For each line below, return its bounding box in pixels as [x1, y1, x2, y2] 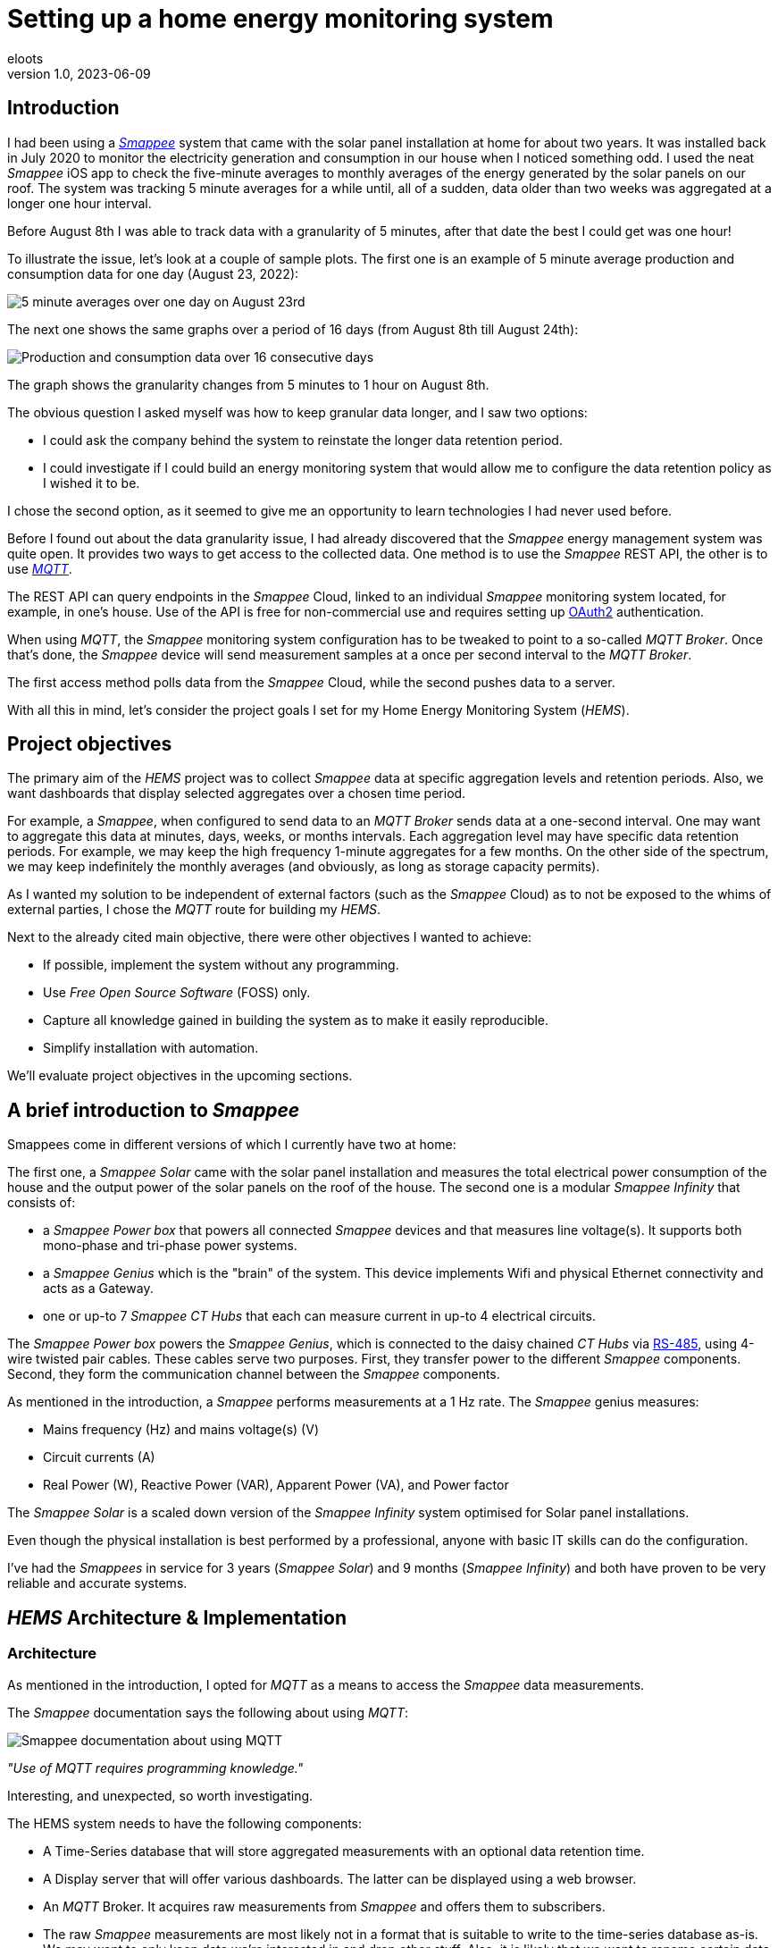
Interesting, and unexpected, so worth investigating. [7, 1787, 314, 1803]
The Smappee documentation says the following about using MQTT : [7, 1704, 408, 1720]
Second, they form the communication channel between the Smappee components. [7, 1366, 500, 1382]
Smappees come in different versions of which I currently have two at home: [7, 1137, 456, 1153]
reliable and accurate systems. [7, 1575, 188, 1591]
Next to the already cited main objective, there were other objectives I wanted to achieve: [7, 929, 532, 945]
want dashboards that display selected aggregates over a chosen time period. [7, 785, 466, 802]
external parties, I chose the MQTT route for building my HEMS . [7, 902, 381, 918]
